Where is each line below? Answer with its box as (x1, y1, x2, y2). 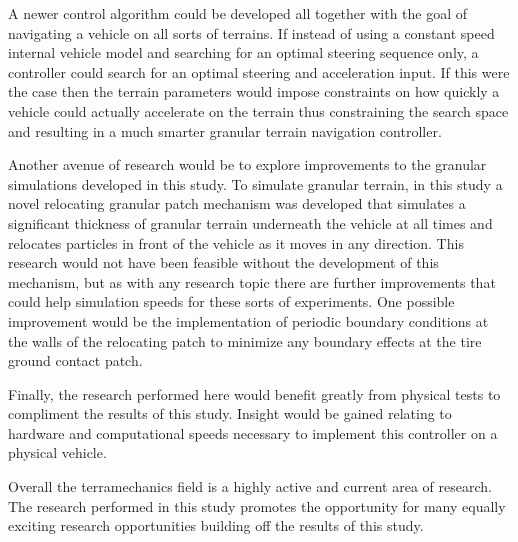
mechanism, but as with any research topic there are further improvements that (8, 271, 496, 292)
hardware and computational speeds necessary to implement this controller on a (8, 422, 498, 443)
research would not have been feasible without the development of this (8, 252, 439, 273)
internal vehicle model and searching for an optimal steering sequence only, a (8, 42, 479, 63)
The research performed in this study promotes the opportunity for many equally (8, 495, 506, 516)
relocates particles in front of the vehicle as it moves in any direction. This (8, 232, 464, 253)
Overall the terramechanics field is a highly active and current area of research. (8, 476, 492, 497)
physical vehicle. (8, 442, 107, 463)
